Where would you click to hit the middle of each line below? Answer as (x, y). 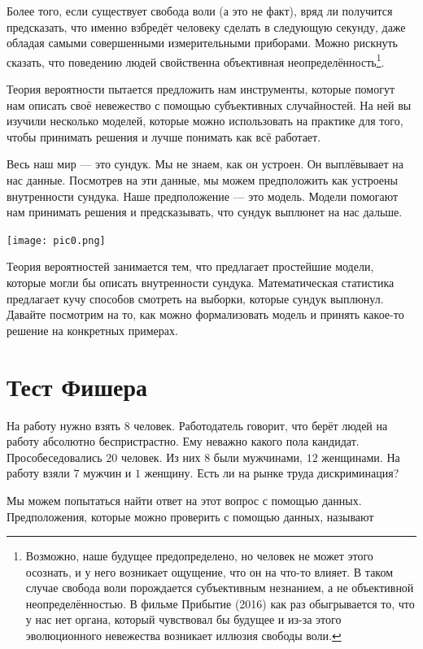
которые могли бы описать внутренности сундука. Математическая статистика (201, 283)
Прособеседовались (55, 457)
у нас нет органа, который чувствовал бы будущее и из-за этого (183, 619)
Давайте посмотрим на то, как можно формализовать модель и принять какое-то (205, 314)
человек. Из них (161, 457)
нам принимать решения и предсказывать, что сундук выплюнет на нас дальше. (205, 212)
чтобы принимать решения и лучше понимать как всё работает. (164, 136)
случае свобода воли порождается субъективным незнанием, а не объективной (220, 588)
